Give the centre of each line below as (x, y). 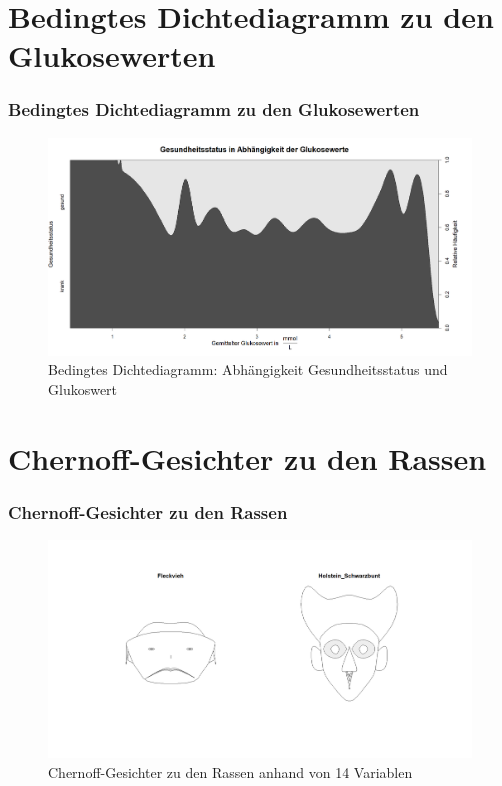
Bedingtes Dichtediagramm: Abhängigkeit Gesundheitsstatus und (248, 369)
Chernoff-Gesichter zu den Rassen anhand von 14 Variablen (230, 771)
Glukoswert (83, 388)
